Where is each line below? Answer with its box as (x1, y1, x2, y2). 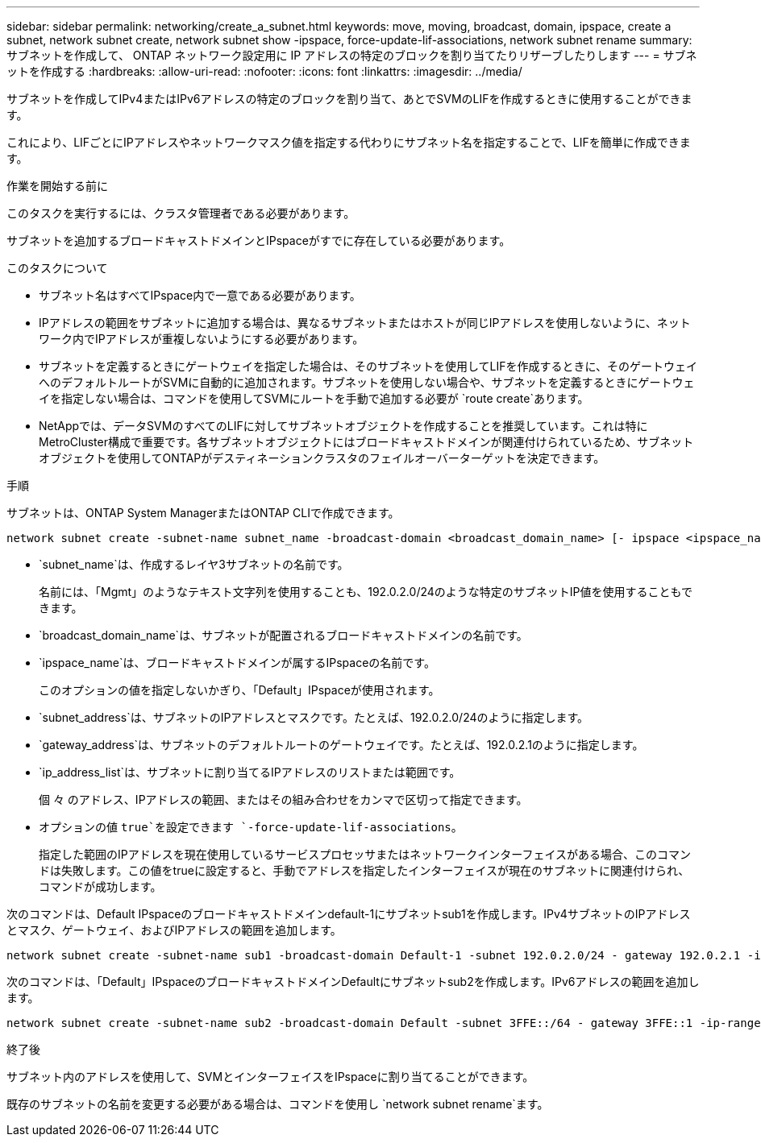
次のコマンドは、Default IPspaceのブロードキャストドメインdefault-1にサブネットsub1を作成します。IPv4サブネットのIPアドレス (6, 907, 691, 921)
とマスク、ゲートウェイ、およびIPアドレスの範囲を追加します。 (6, 923, 342, 937)
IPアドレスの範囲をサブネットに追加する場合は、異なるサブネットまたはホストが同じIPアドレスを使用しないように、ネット (39, 316, 691, 329)
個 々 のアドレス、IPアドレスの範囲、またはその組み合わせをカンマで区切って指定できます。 (39, 793, 528, 806)
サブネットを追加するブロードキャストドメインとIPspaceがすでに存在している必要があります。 (6, 234, 511, 247)
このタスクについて (6, 261, 108, 275)
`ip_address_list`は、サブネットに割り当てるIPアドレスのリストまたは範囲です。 (39, 765, 461, 779)
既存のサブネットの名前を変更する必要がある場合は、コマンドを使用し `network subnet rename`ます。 (6, 1097, 549, 1111)
